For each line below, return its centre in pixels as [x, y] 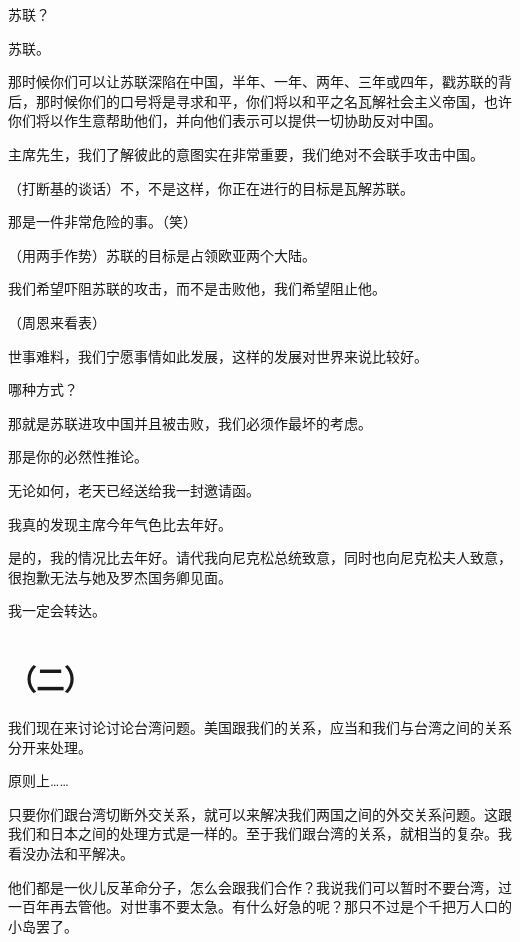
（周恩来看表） [57, 321]
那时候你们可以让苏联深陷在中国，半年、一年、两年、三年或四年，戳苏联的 [253, 81]
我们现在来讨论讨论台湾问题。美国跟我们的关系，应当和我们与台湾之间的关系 [260, 727]
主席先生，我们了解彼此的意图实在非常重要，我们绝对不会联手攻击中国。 [246, 153]
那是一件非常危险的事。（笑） [102, 221]
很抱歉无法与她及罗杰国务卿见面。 [120, 576]
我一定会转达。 [57, 610]
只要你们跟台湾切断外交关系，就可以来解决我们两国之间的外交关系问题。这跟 [260, 813]
